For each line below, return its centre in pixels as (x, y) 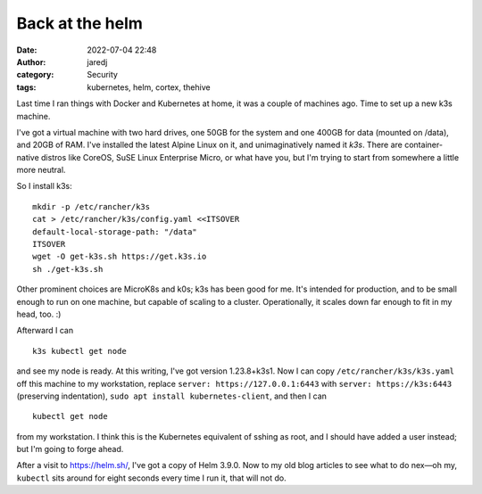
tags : (26, 87)
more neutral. (41, 170)
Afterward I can (45, 331)
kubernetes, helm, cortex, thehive (149, 87)
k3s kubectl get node (79, 351)
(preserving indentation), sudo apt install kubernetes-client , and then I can (172, 396)
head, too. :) (39, 314)
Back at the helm (79, 23)
